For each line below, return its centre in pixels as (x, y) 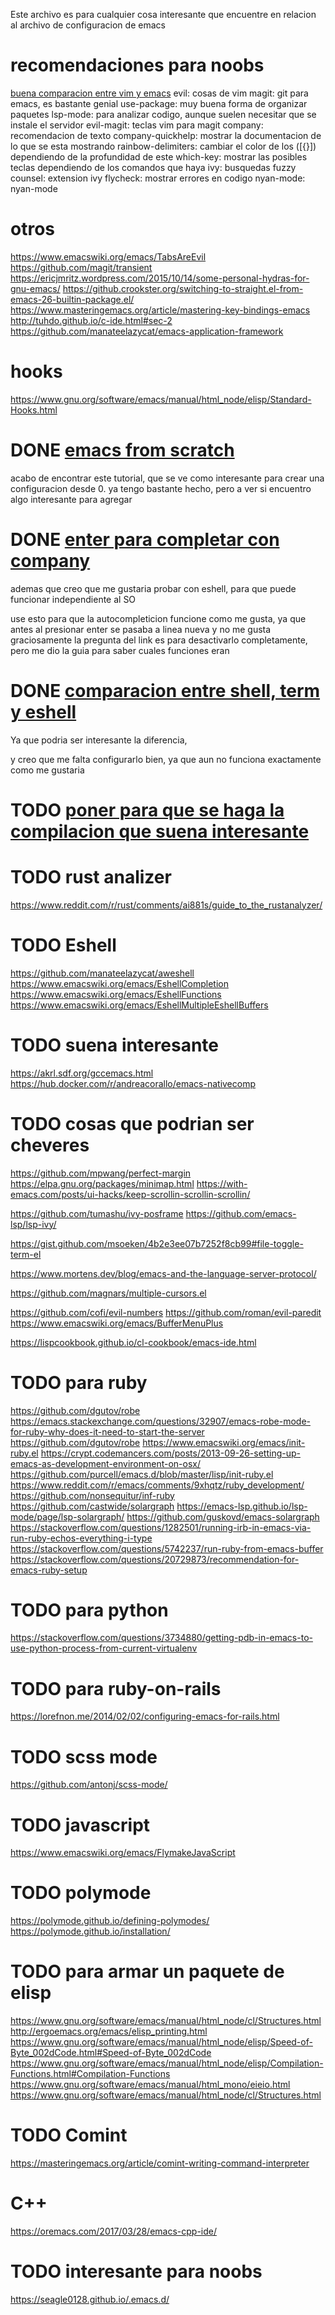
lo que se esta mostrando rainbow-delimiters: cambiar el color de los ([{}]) (163, 146)
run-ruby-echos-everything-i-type (81, 1538)
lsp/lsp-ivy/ (33, 1224)
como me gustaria (47, 770)
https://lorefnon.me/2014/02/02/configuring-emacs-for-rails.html (145, 1716)
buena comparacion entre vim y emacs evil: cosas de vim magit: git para (159, 93)
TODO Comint (69, 2135)
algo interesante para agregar (71, 499)
